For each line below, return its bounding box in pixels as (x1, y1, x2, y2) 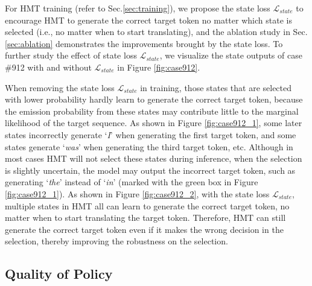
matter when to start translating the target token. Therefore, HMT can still (5, 211, 286, 224)
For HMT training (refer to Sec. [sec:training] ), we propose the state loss (5, 2, 270, 14)
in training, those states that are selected (140, 81, 292, 94)
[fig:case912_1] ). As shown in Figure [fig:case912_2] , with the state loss (5, 187, 270, 200)
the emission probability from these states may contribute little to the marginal (5, 104, 299, 117)
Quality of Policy (5, 264, 113, 283)
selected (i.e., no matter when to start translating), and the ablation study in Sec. (5, 25, 308, 38)
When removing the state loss (5, 81, 115, 94)
